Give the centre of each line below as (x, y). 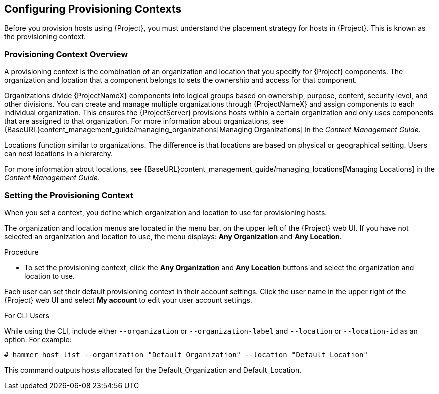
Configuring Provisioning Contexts (93, 9)
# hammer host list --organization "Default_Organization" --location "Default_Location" (186, 355)
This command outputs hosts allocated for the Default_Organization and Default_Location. (153, 370)
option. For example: (38, 339)
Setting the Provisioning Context (69, 195)
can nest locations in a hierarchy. (59, 154)
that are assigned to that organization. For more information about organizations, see (144, 121)
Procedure (21, 252)
